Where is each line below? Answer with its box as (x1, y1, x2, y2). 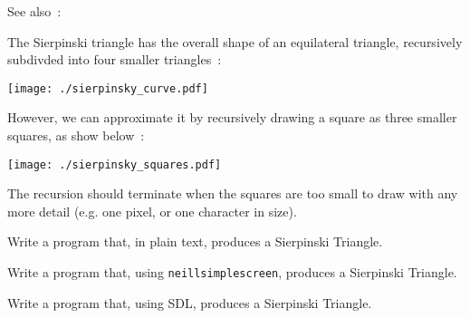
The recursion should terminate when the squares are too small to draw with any (7, 184, 458, 203)
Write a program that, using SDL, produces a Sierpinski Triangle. (7, 293, 372, 312)
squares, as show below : (7, 126, 145, 145)
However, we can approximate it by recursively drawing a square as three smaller (7, 108, 457, 127)
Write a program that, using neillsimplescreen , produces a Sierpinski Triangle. (7, 263, 457, 282)
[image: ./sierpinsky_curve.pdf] (7, 82, 208, 95)
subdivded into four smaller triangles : (7, 50, 222, 69)
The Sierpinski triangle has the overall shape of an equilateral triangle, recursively (7, 32, 463, 51)
